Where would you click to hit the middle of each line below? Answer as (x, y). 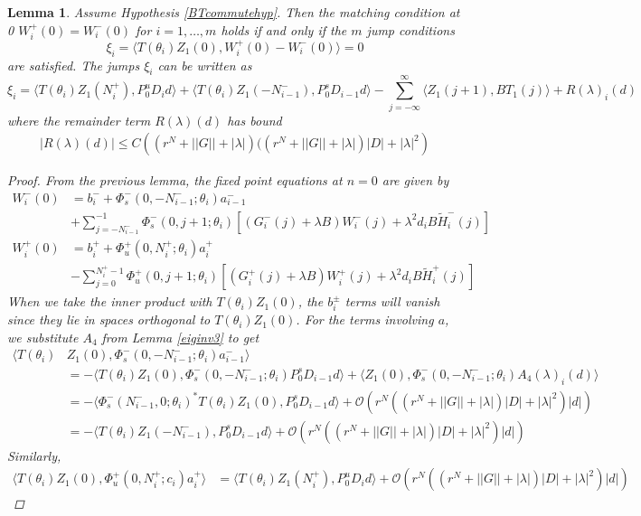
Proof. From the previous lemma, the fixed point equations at (175, 180)
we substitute (43, 337)
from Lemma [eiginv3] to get (180, 337)
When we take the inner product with (110, 301)
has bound (255, 120)
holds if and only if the (284, 29)
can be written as (205, 65)
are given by (415, 180)
